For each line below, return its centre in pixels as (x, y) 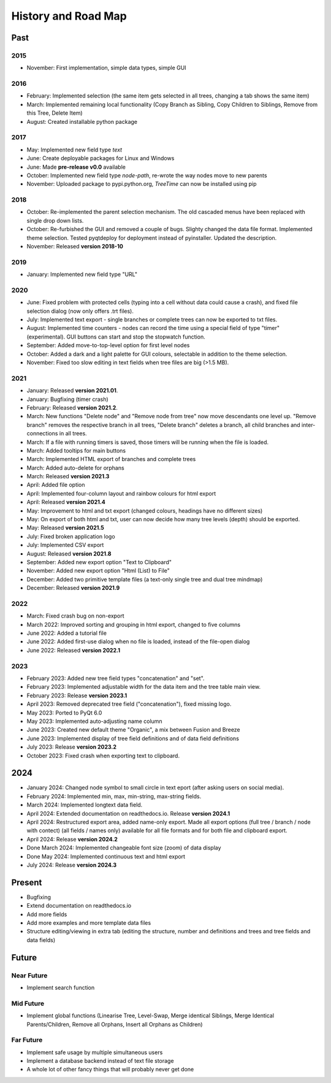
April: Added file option (56, 485)
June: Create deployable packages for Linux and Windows (101, 158)
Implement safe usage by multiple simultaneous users (95, 1052)
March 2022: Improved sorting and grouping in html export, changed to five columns (134, 624)
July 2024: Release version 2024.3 (71, 865)
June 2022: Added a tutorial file (67, 633)
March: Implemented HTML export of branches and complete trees (111, 459)
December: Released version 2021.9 (73, 588)
